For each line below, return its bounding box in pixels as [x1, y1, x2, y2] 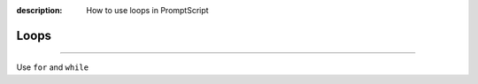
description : [16, 5, 63, 15]
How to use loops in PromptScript [86, 5, 209, 15]
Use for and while [16, 62, 89, 73]
